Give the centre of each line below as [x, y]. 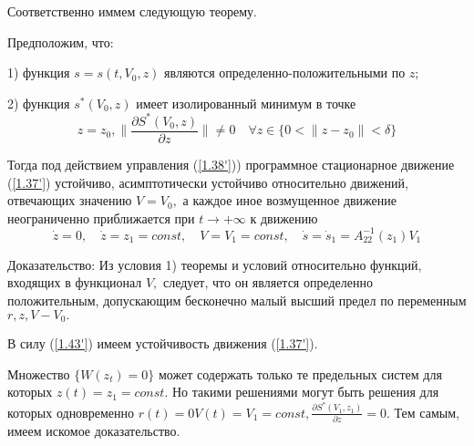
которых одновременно [71, 412]
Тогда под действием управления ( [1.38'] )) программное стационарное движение [231, 164]
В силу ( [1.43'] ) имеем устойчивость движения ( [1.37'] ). [163, 343]
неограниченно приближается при [101, 218]
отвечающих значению [70, 200]
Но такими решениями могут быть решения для [305, 392]
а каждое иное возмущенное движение [290, 200]
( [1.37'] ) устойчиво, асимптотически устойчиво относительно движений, [208, 182]
